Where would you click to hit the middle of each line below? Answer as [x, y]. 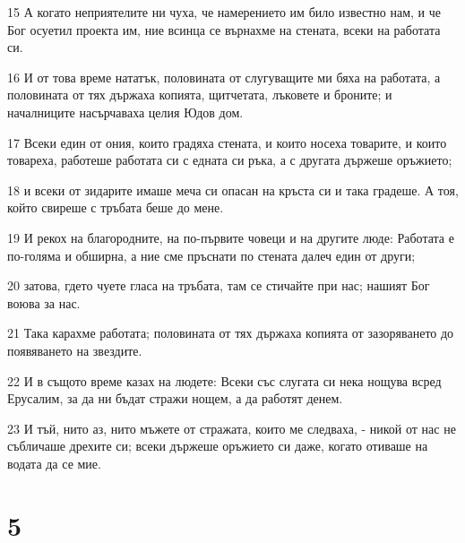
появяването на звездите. [75, 350]
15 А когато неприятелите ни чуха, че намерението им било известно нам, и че [224, 12]
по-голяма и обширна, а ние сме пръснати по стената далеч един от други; [211, 255]
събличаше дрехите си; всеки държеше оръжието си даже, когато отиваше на [218, 446]
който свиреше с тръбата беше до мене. [116, 207]
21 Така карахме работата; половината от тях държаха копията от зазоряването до [231, 333]
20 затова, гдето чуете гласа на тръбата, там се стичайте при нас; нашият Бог [219, 285]
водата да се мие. [54, 463]
